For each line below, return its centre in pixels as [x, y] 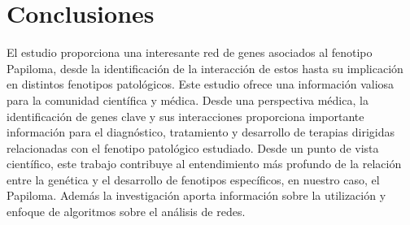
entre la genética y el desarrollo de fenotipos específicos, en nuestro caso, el [193, 179]
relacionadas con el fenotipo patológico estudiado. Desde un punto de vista [193, 147]
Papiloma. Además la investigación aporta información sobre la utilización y [196, 195]
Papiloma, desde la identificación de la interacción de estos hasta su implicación [205, 68]
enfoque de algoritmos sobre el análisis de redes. [126, 212]
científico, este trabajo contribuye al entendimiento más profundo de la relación [204, 164]
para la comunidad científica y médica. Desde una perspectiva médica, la [188, 100]
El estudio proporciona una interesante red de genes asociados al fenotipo [190, 52]
